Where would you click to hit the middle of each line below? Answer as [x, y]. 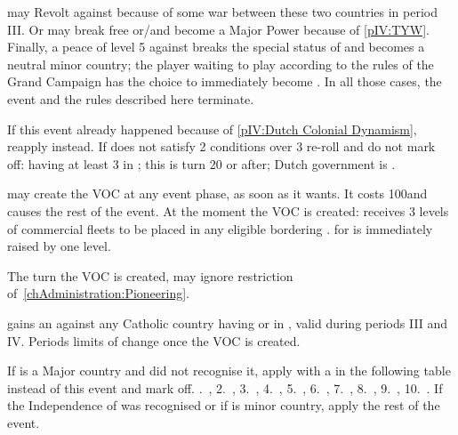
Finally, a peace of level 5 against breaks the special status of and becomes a [216, 47]
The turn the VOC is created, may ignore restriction [150, 275]
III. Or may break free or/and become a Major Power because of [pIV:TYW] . [218, 29]
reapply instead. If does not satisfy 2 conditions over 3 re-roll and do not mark [221, 146]
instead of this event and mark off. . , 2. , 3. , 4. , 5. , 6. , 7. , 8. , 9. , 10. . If [225, 387]
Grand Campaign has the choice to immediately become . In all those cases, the [225, 81]
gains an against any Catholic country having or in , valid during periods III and [228, 322]
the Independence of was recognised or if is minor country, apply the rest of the [224, 405]
